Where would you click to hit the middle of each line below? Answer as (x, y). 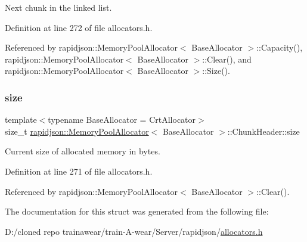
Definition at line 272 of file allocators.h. (79, 27)
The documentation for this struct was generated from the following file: (137, 211)
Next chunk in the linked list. (58, 7)
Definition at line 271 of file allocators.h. (79, 171)
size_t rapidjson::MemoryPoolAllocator (77, 131)
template (21, 120)
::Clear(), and (227, 59)
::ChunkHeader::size (263, 131)
